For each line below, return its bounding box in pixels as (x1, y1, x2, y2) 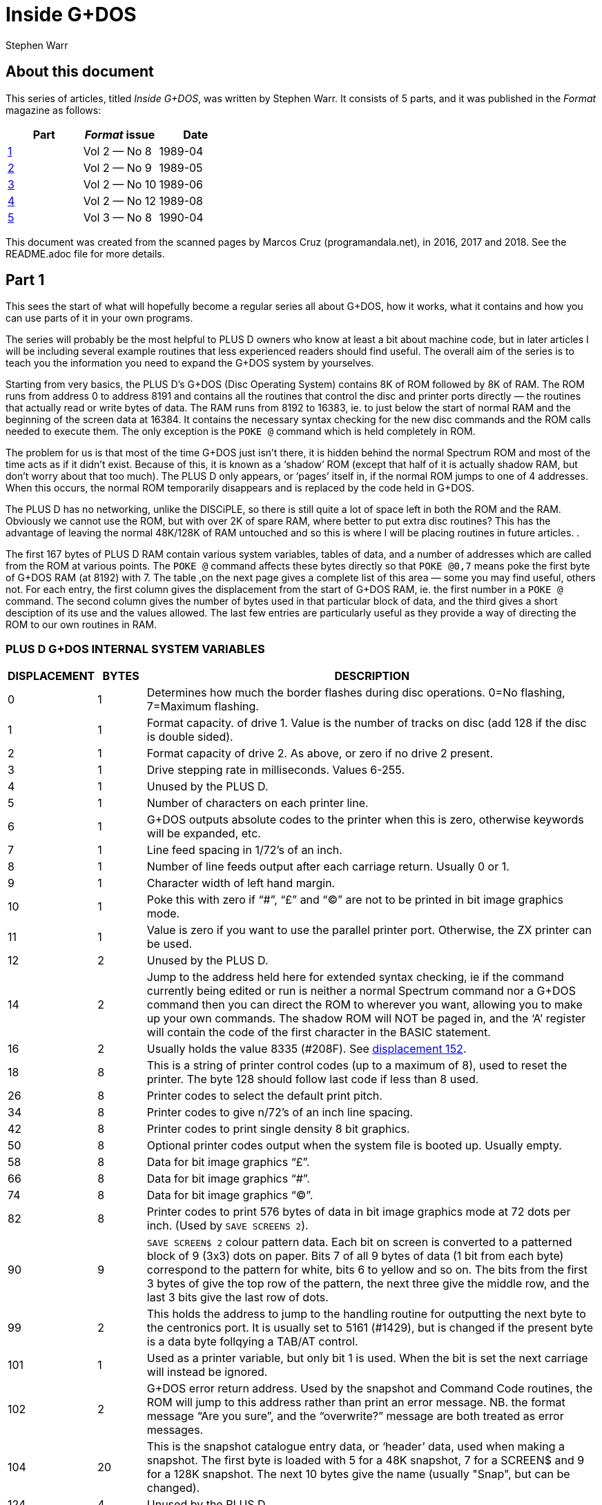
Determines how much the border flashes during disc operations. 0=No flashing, (146, 686, 565, 700)
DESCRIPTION (334, 669, 410, 683)
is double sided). (146, 730, 233, 744)
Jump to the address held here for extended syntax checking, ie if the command (146, 970, 564, 984)
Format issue (84, 127, 155, 142)
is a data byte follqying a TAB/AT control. (146, 1334, 358, 1349)
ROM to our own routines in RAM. (6, 619, 157, 631)
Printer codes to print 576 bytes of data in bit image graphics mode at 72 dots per (146, 1205, 571, 1219)
